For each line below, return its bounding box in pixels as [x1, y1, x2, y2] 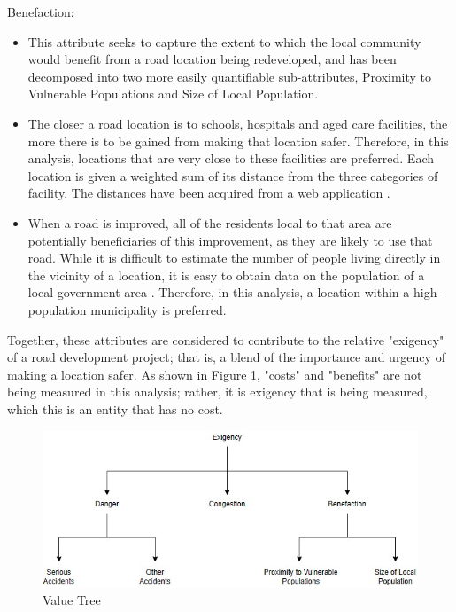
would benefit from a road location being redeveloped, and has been [27, 50, 397, 68]
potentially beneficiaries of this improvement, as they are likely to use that [27, 231, 433, 249]
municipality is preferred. [90, 300, 227, 318]
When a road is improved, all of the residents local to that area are [27, 213, 392, 231]
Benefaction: [7, 3, 74, 20]
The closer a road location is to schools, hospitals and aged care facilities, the [27, 114, 448, 132]
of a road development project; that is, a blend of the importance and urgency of [7, 348, 445, 366]
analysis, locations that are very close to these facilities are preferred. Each [27, 149, 434, 168]
